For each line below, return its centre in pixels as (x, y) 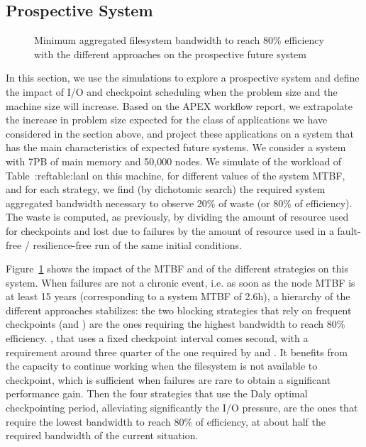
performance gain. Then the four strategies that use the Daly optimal (157, 393)
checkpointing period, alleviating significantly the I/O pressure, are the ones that (182, 408)
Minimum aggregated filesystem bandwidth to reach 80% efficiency (179, 40)
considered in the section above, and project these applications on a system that (180, 133)
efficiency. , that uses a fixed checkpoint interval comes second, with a (157, 338)
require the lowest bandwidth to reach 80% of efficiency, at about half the (166, 421)
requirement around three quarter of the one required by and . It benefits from (177, 352)
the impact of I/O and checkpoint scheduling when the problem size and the (172, 91)
